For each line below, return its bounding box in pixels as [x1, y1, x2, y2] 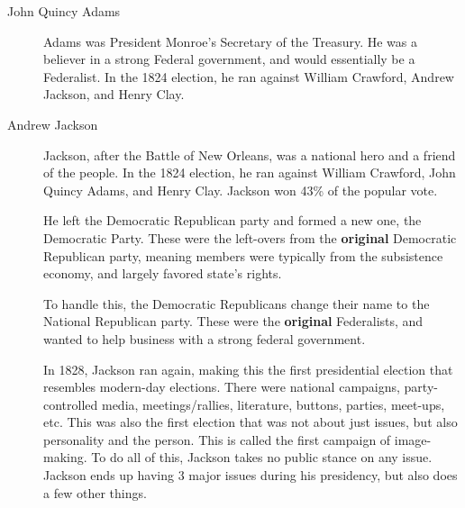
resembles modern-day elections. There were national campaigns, [43, 377, 400, 396]
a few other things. [43, 483, 147, 502]
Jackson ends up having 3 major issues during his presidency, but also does [43, 466, 458, 485]
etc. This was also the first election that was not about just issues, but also [43, 413, 458, 431]
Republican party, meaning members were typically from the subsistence [43, 246, 443, 265]
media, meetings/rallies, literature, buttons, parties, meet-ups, [101, 395, 445, 413]
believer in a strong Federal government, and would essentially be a [43, 50, 415, 68]
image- [394, 430, 432, 449]
